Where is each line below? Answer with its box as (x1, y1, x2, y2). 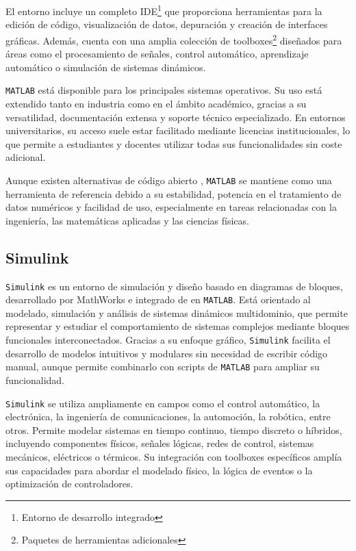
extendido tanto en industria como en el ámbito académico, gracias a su (5, 96, 307, 110)
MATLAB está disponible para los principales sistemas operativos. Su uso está (5, 83, 322, 97)
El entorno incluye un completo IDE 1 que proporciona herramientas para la (5, 2, 322, 18)
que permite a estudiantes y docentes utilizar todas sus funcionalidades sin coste (5, 136, 342, 151)
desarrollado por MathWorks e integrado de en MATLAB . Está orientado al (5, 292, 311, 307)
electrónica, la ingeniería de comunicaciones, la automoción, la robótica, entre (5, 409, 331, 424)
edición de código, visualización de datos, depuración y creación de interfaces (5, 17, 328, 31)
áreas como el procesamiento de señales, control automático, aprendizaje (5, 47, 309, 61)
